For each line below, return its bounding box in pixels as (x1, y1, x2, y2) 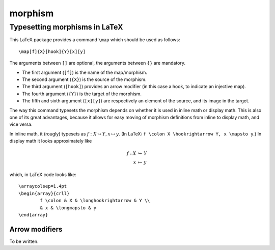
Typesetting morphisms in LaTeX (9, 22, 123, 32)
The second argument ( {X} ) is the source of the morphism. (22, 76, 147, 82)
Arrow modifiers (9, 225, 63, 234)
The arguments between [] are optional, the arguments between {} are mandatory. (9, 60, 186, 66)
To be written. (9, 238, 39, 244)
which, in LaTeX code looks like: (9, 172, 76, 178)
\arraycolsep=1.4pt (18, 183, 67, 189)
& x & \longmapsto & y (40, 205, 97, 211)
